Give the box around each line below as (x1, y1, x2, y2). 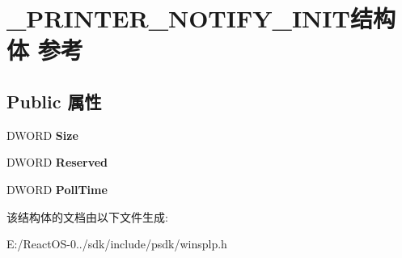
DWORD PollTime (6, 180, 108, 197)
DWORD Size (6, 126, 78, 143)
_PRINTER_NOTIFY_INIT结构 (6, 2, 396, 35)
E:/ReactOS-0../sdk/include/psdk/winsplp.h (6, 235, 227, 252)
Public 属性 (6, 88, 102, 113)
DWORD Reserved (6, 154, 108, 171)
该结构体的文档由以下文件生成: (6, 208, 168, 225)
